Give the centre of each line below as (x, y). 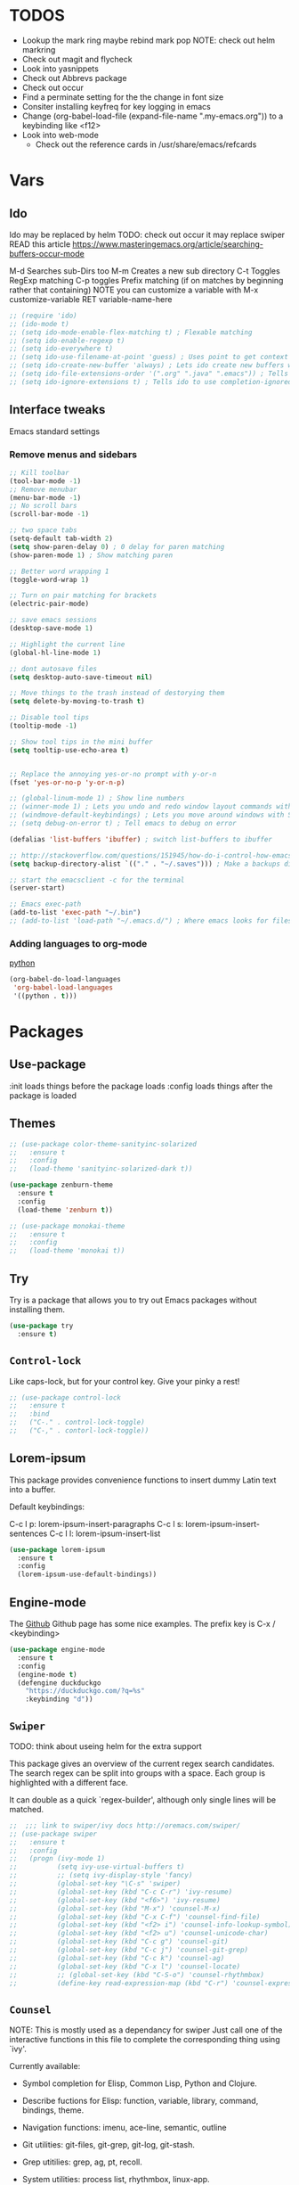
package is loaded (43, 1095)
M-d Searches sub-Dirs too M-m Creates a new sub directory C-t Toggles (145, 271)
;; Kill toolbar (39, 472)
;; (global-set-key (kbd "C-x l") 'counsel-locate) (125, 1967)
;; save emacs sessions (53, 620)
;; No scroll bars (43, 506)
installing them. (37, 1309)
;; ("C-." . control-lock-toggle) (77, 1423)
